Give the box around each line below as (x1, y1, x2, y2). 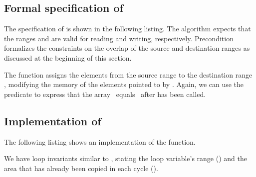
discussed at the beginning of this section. (4, 52, 132, 63)
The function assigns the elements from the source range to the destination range (4, 69, 253, 80)
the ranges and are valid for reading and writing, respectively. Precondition (4, 33, 234, 43)
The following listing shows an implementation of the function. (4, 136, 196, 147)
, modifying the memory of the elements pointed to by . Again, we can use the (4, 79, 244, 89)
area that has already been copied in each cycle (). (4, 163, 158, 173)
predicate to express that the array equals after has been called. (4, 88, 206, 99)
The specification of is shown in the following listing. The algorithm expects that (4, 23, 251, 34)
